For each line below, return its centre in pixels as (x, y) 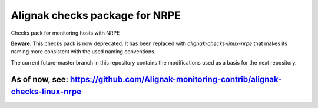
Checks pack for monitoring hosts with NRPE (65, 33)
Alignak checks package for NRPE (96, 15)
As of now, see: (40, 79)
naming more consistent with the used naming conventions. (83, 52)
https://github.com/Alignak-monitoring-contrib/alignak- (176, 79)
